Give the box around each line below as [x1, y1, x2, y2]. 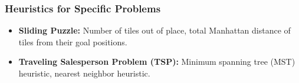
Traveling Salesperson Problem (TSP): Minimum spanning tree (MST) [18, 55, 295, 68]
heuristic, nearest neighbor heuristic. [18, 67, 150, 79]
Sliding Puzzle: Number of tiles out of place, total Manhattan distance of [18, 24, 291, 36]
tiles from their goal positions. [18, 35, 127, 48]
